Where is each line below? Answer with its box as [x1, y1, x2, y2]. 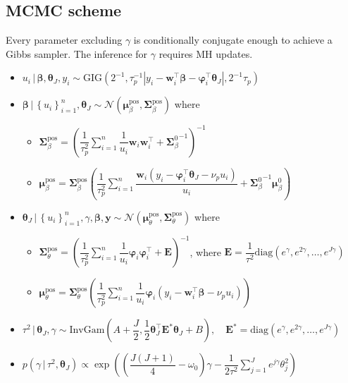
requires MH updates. [159, 46, 253, 61]
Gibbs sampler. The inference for [6, 46, 148, 61]
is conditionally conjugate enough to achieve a [133, 32, 333, 47]
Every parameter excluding [6, 32, 123, 47]
